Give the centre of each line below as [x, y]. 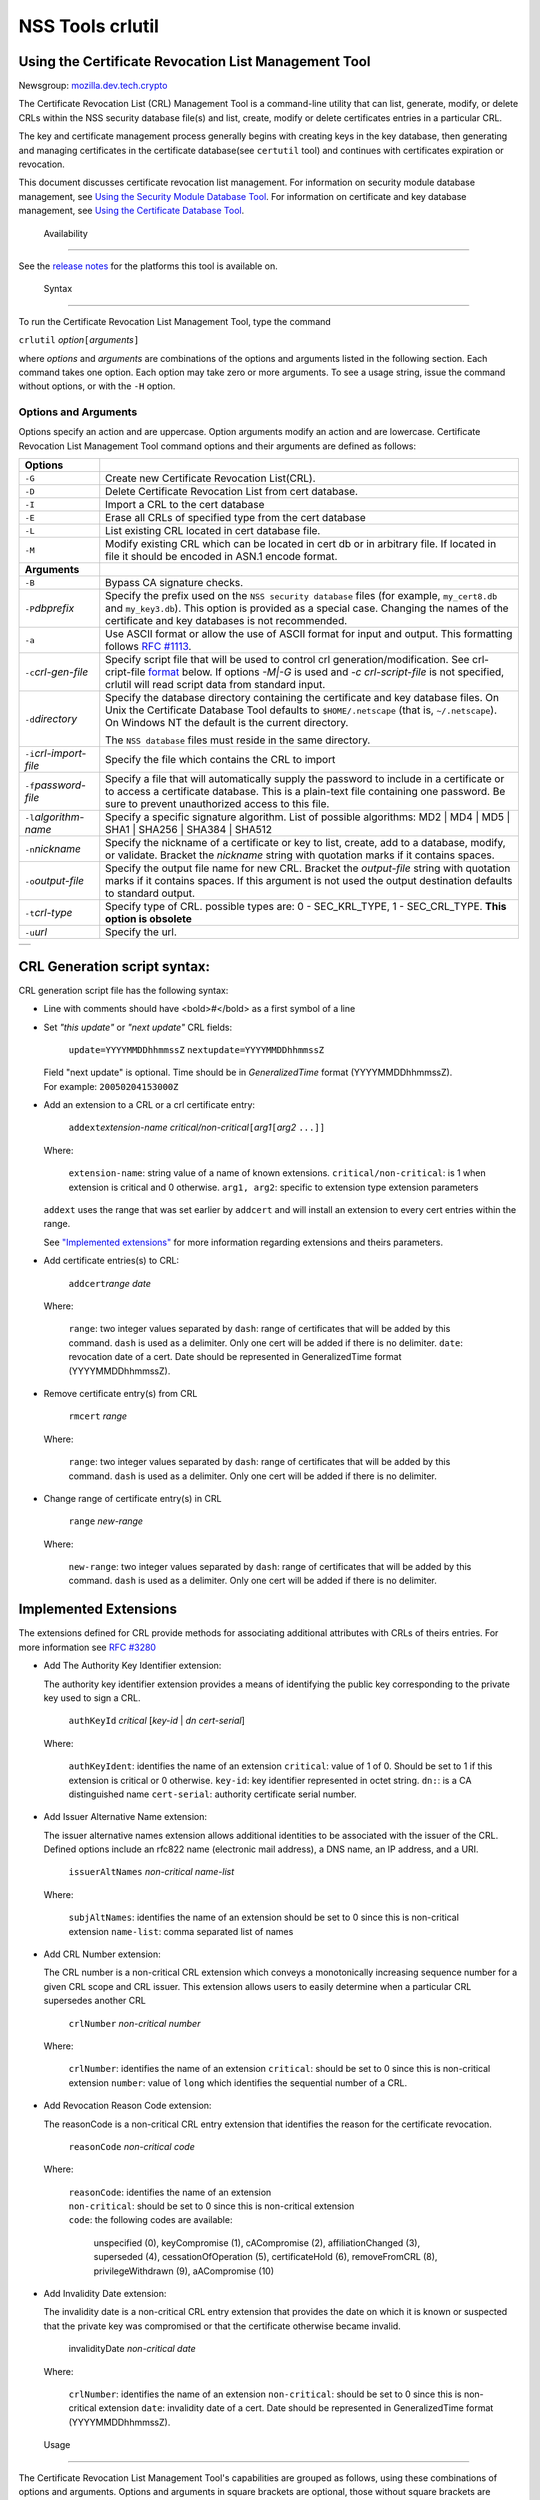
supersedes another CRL [95, 2001]
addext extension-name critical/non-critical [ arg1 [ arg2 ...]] [196, 1127]
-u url [36, 932]
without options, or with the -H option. [97, 386]
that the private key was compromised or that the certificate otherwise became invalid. [222, 2326]
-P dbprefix [49, 608]
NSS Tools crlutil [89, 26]
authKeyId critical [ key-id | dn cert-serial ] [156, 1721]
